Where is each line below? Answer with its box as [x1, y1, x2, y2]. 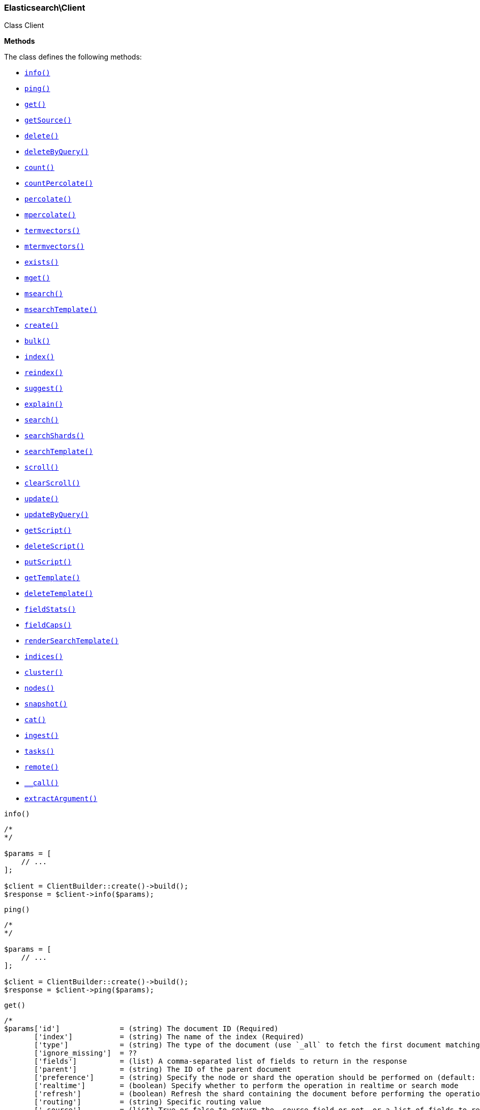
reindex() [24, 368, 63, 377]
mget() [24, 274, 50, 282]
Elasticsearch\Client [4, 3, 85, 13]
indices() [24, 652, 63, 661]
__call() [24, 779, 59, 787]
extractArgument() [24, 794, 98, 803]
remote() [24, 763, 59, 772]
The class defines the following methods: [4, 52, 142, 62]
